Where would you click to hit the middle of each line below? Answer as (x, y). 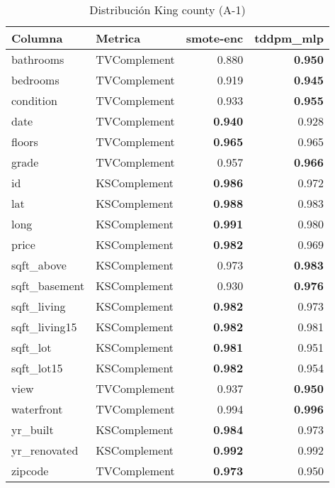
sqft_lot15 (37, 368)
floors (25, 142)
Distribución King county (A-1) (167, 10)
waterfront (37, 409)
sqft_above (39, 265)
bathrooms (38, 59)
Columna (37, 38)
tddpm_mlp (289, 38)
